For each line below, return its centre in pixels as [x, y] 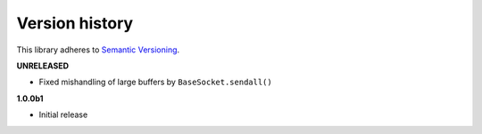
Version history [75, 23]
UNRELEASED [43, 66]
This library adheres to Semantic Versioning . [98, 50]
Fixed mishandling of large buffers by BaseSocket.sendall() [155, 82]
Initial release [63, 114]
